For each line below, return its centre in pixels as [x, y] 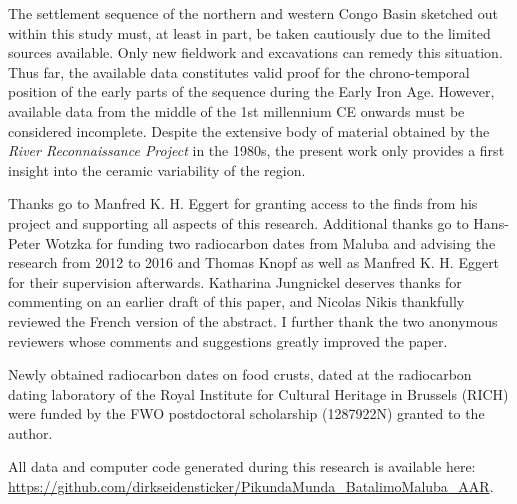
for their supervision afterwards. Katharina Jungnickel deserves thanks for [235, 281]
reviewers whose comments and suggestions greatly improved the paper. [228, 340]
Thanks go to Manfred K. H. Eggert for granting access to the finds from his [243, 203]
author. [30, 432]
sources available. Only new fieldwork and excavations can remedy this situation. [255, 52]
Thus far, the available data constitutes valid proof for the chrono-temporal [239, 71]
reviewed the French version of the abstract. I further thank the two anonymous [253, 320]
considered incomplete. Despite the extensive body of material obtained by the [249, 130]
